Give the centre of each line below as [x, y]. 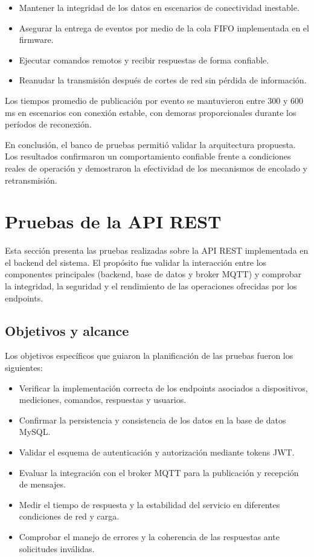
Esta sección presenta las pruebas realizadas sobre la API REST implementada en [157, 250]
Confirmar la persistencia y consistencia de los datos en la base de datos [152, 420]
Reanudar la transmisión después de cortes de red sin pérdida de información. [163, 80]
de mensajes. [42, 484]
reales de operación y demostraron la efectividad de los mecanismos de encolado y [156, 168]
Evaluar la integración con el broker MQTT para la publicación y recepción [159, 472]
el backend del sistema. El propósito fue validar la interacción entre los [136, 262]
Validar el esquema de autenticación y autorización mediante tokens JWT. [157, 452]
